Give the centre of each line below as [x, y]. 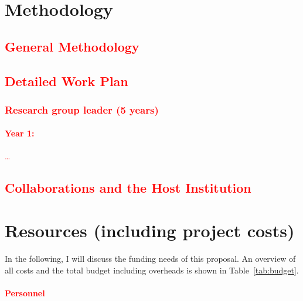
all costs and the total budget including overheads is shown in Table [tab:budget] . [152, 270]
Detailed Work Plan [67, 81]
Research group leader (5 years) [82, 109]
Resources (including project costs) [150, 230]
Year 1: [20, 133]
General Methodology [72, 46]
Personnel [25, 293]
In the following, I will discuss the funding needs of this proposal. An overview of [150, 259]
